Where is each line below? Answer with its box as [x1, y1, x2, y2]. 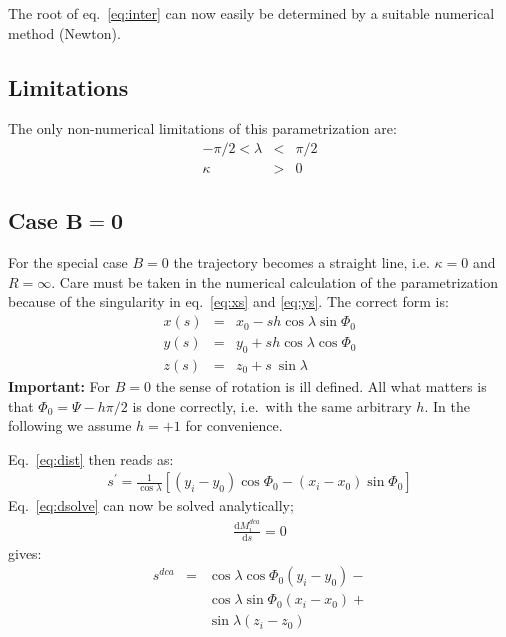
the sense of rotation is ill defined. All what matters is [155, 375, 487, 396]
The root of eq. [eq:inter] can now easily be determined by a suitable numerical [8, 3, 495, 23]
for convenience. [185, 415, 283, 436]
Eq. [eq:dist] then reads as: [8, 448, 174, 469]
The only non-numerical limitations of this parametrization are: [8, 118, 397, 139]
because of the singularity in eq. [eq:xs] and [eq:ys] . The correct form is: [8, 291, 449, 312]
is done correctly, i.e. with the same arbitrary [132, 395, 412, 416]
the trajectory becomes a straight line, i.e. [173, 252, 430, 273]
